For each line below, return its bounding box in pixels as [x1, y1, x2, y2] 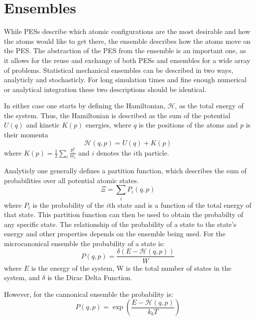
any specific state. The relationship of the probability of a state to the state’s [4, 219, 237, 229]
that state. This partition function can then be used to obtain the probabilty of [4, 209, 244, 220]
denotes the [96, 147, 131, 158]
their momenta [4, 129, 48, 140]
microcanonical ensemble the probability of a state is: [4, 238, 165, 248]
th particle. [135, 147, 169, 158]
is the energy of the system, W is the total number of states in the [31, 262, 231, 273]
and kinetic [26, 120, 60, 130]
